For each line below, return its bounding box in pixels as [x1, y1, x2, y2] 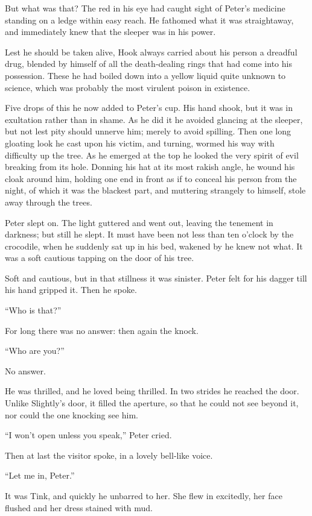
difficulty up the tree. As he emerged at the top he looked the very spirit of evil [5, 148, 299, 161]
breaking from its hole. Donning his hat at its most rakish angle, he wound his [5, 160, 295, 173]
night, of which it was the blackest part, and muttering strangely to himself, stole [5, 184, 306, 197]
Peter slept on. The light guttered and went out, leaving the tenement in [5, 216, 273, 228]
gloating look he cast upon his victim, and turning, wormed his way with [5, 136, 275, 149]
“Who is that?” [5, 304, 62, 316]
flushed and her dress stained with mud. [5, 501, 153, 514]
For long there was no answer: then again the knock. [5, 324, 199, 336]
